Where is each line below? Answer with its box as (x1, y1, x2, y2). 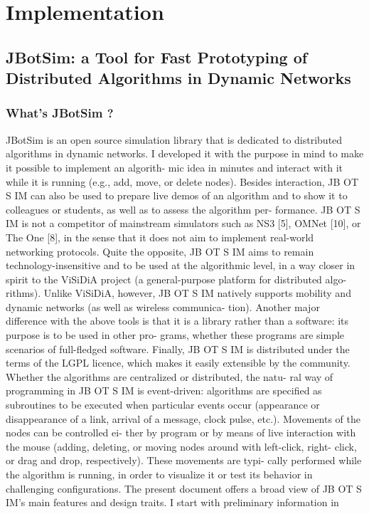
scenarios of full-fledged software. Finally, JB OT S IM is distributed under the (6, 341, 350, 356)
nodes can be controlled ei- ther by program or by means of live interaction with (6, 425, 356, 440)
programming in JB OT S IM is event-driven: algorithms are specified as (6, 383, 322, 398)
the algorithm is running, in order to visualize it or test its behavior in (6, 467, 313, 482)
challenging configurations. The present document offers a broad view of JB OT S (6, 481, 362, 495)
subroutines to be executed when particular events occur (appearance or (6, 397, 320, 412)
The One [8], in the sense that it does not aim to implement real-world (6, 229, 314, 244)
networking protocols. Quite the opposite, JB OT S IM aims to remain (6, 243, 314, 258)
